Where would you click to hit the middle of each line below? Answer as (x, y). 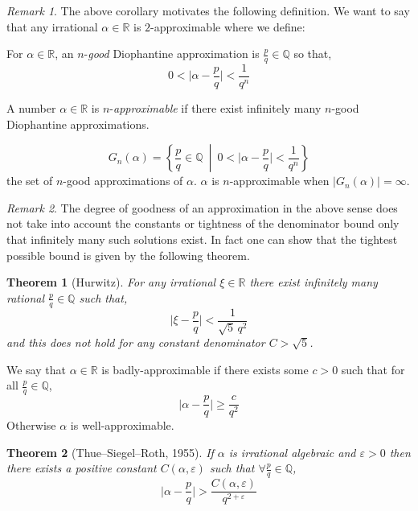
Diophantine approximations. (78, 124)
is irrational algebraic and (292, 452)
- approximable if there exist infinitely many (215, 108)
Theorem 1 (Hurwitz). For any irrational (111, 282)
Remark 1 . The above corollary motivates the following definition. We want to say (208, 10)
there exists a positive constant (82, 468)
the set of (30, 181)
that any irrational (52, 26)
